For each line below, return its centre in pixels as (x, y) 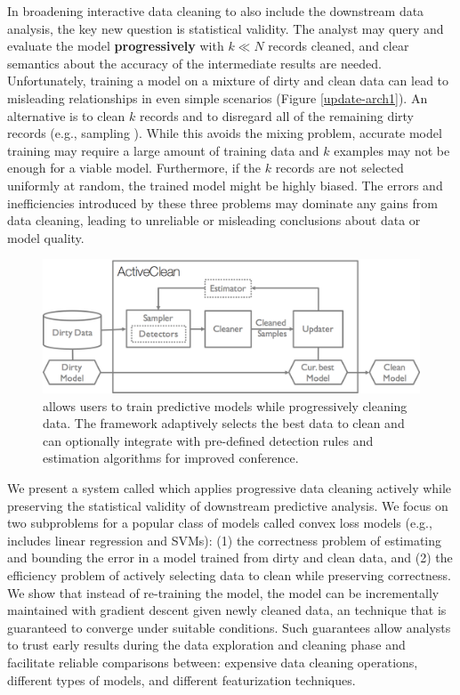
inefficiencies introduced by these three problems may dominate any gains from (222, 202)
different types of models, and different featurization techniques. (182, 679)
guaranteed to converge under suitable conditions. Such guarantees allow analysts (229, 627)
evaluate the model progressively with (116, 46)
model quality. (46, 237)
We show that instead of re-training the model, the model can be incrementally (223, 592)
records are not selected (339, 168)
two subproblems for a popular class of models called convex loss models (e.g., (220, 523)
